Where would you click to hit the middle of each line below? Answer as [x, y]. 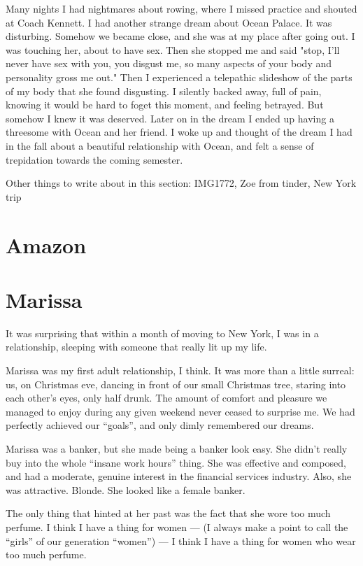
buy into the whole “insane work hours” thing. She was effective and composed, [176, 462]
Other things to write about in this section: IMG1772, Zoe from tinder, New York [181, 183]
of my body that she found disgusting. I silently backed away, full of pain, [164, 91]
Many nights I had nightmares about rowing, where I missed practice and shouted [181, 8]
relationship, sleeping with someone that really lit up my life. [136, 347]
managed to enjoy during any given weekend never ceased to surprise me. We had [180, 411]
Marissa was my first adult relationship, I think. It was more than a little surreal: [180, 370]
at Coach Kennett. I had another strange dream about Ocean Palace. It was [169, 22]
